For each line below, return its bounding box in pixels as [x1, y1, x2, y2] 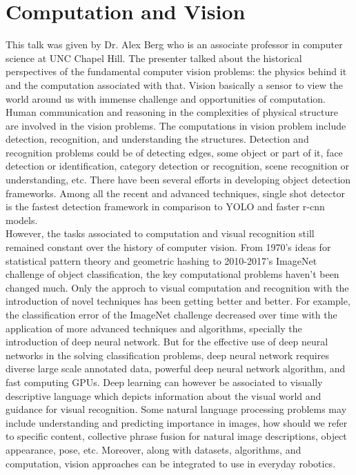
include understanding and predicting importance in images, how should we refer [6, 415, 348, 429]
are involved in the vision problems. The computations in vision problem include [6, 118, 346, 132]
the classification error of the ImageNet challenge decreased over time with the [6, 307, 337, 321]
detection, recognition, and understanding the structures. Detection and [6, 132, 309, 146]
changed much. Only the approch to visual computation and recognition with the [6, 280, 349, 294]
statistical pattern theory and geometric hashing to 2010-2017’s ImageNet [6, 253, 317, 267]
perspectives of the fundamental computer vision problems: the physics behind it [6, 64, 347, 79]
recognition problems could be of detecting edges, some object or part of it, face [6, 145, 343, 159]
